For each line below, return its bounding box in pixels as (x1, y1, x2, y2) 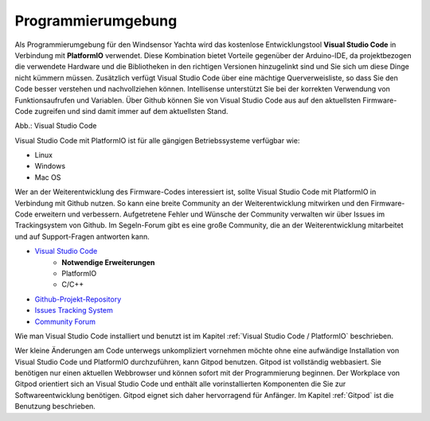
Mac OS (34, 172, 61, 182)
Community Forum (34, 317, 96, 326)
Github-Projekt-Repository (34, 294, 122, 304)
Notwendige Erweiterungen (61, 257, 155, 267)
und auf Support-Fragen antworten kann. (14, 232, 150, 241)
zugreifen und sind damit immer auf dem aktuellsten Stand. (34, 106, 229, 115)
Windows (34, 162, 66, 171)
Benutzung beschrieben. (14, 402, 96, 411)
